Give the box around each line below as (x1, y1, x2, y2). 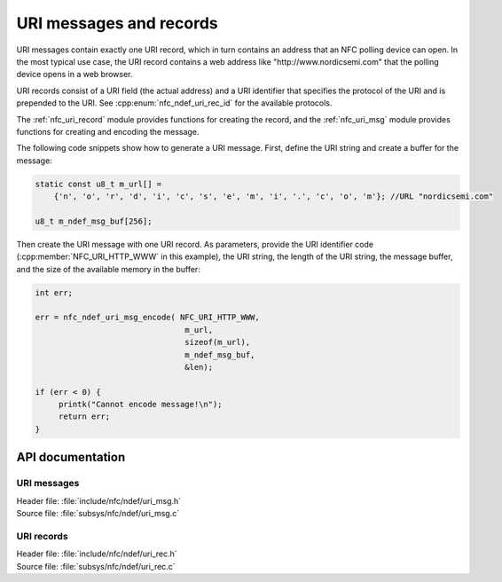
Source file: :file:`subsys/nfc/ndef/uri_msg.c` (16, 508, 180, 519)
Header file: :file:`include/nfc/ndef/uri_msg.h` (16, 495, 182, 506)
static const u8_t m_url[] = (35, 178, 162, 189)
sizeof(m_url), (184, 337, 251, 348)
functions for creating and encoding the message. (16, 126, 200, 137)
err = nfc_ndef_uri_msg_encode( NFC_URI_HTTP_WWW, (35, 312, 261, 323)
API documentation (16, 450, 126, 465)
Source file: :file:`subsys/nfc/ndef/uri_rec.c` (16, 561, 176, 571)
